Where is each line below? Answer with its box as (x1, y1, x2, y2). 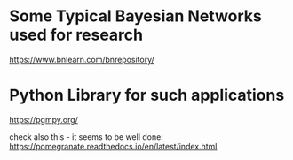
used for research (9, 25, 144, 45)
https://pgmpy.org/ (9, 114, 78, 125)
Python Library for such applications (9, 86, 285, 105)
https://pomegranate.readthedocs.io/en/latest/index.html (9, 141, 218, 151)
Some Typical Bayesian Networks (9, 6, 262, 27)
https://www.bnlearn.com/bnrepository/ (9, 54, 155, 65)
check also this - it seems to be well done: (9, 131, 164, 142)
